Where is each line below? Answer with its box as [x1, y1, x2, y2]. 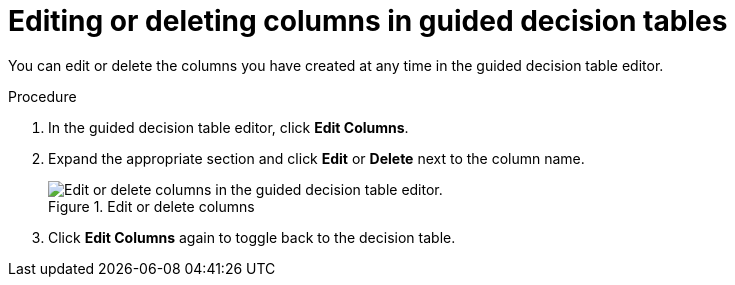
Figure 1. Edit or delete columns [48, 197, 255, 215]
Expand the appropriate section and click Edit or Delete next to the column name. [48, 149, 585, 167]
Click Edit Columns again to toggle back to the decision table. [48, 228, 456, 246]
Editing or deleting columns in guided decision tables [8, 4, 728, 38]
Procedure [8, 87, 77, 105]
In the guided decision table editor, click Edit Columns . [48, 118, 409, 136]
